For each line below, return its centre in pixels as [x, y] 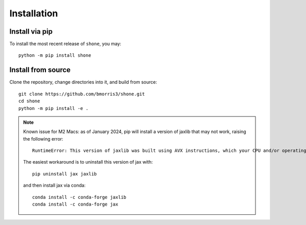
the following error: [43, 139]
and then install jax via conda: [55, 185]
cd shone [29, 101]
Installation [34, 13]
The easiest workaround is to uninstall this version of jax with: [88, 162]
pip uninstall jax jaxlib [65, 174]
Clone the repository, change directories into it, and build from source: [83, 82]
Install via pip [31, 31]
